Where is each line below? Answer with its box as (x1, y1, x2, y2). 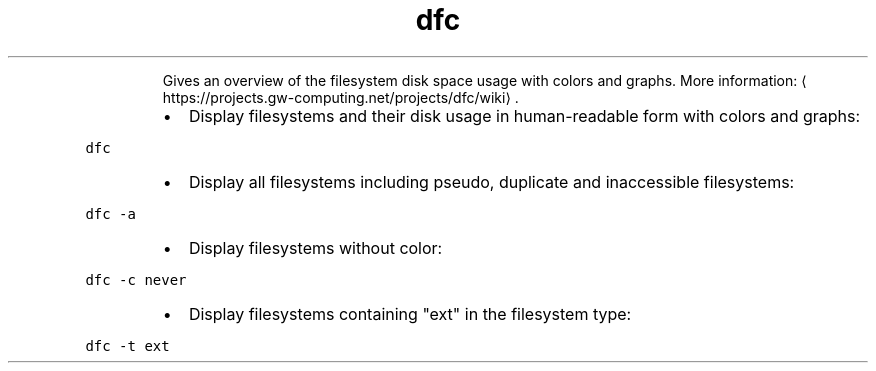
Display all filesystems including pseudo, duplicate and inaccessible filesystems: (188, 171, 795, 192)
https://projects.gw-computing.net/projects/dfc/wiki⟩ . (162, 88, 519, 106)
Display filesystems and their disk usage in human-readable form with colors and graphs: (188, 105, 861, 126)
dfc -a (85, 205, 136, 222)
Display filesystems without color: (188, 237, 443, 258)
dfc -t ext (85, 337, 170, 354)
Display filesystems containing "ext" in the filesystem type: (188, 303, 632, 324)
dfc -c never (85, 271, 187, 288)
